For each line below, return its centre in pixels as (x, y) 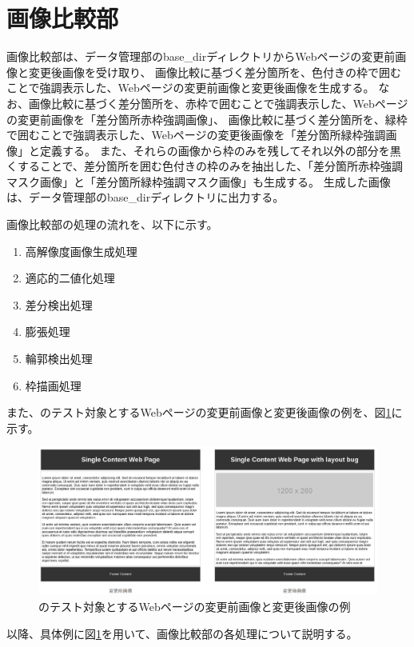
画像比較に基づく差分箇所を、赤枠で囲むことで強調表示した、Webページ (218, 103)
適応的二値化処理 (70, 278)
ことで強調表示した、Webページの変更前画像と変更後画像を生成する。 (191, 88)
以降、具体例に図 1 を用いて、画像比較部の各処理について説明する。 (182, 633)
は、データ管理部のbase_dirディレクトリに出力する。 (145, 197)
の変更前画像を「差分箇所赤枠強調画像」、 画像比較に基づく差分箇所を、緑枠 (207, 119)
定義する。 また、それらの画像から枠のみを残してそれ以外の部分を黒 (220, 150)
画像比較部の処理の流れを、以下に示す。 (112, 224)
